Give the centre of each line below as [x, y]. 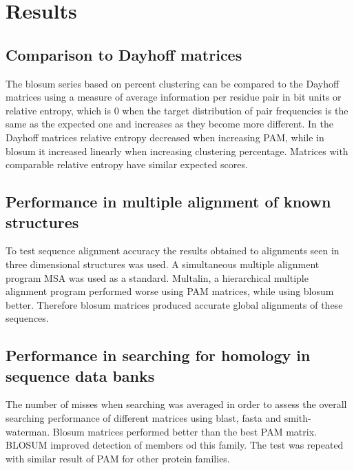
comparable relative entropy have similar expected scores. [127, 164]
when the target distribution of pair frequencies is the [235, 110]
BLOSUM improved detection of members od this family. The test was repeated [175, 445]
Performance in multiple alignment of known [168, 202]
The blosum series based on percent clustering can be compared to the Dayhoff [173, 83]
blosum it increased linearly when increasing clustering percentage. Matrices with [177, 151]
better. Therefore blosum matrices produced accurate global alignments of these [174, 304]
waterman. [28, 431]
